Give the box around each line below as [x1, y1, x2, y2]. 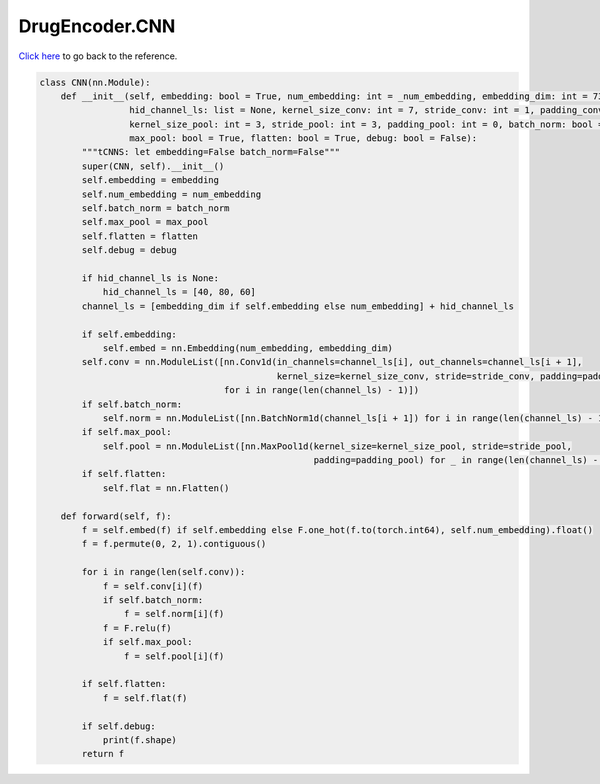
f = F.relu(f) [102, 622, 172, 634]
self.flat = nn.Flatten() [102, 482, 230, 494]
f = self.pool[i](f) [123, 650, 225, 662]
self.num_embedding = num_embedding [81, 188, 262, 200]
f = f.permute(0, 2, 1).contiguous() [81, 538, 267, 550]
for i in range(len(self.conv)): [81, 566, 246, 578]
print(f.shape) [102, 734, 177, 745]
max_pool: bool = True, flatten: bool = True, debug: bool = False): [128, 133, 478, 144]
